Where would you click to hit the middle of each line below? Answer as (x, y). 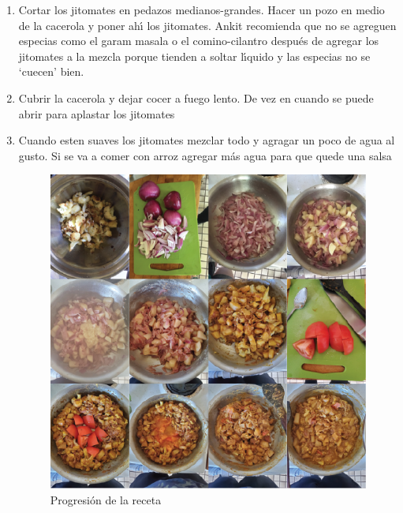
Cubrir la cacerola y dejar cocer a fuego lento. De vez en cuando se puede (196, 97)
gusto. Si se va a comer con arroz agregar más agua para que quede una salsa (205, 155)
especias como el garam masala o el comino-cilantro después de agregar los (199, 41)
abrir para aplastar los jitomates (97, 113)
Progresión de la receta (106, 499)
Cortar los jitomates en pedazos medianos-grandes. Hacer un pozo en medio (201, 9)
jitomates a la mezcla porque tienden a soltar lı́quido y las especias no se (194, 56)
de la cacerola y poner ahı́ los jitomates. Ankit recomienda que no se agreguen (207, 25)
